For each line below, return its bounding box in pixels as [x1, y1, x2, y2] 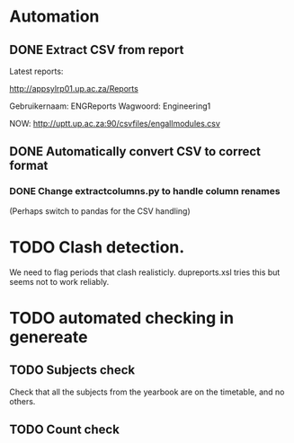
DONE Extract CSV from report [9, 42, 184, 58]
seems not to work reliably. [9, 276, 110, 287]
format [9, 158, 49, 173]
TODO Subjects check [9, 362, 136, 378]
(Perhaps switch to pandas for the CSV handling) [9, 205, 191, 217]
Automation [9, 6, 100, 27]
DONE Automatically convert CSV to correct [9, 144, 262, 159]
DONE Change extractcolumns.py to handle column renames [9, 185, 281, 198]
